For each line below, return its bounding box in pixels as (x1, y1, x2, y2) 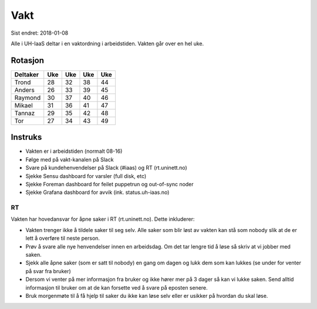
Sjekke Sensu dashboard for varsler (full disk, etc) (25, 172, 147, 179)
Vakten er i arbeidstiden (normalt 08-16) (25, 147, 123, 155)
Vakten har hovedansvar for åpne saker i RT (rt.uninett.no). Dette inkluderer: (11, 216, 195, 223)
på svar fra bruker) (25, 267, 72, 274)
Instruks (11, 132, 42, 142)
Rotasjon (11, 55, 44, 65)
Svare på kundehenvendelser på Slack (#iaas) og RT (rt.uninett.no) (25, 164, 187, 172)
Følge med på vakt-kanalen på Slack (25, 156, 114, 163)
